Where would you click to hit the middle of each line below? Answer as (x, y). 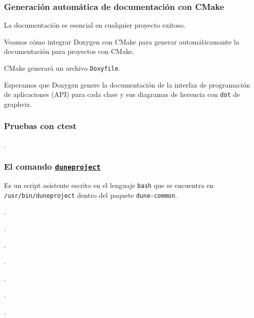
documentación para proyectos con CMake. (69, 51)
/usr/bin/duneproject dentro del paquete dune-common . (91, 195)
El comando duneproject (52, 166)
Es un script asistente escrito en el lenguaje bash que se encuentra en (109, 185)
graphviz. (18, 104)
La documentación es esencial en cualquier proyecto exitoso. (95, 25)
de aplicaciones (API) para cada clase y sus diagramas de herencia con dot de (122, 94)
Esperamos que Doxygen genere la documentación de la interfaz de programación (127, 84)
